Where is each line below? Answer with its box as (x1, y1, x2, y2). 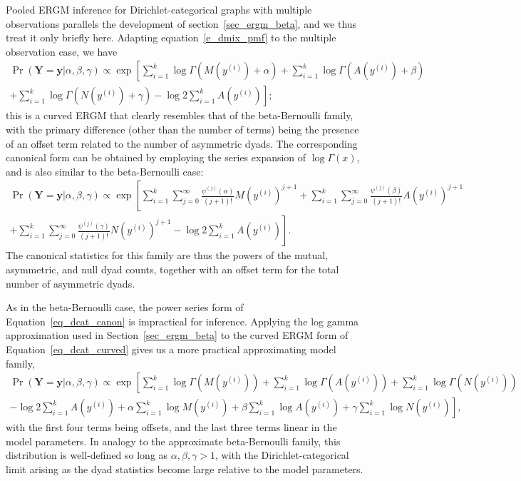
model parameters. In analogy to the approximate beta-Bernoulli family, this (6, 433, 341, 448)
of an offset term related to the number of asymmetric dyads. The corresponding (6, 136, 358, 151)
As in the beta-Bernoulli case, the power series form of (6, 300, 244, 315)
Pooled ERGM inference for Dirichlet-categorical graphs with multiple (6, 2, 312, 16)
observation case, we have (6, 44, 118, 59)
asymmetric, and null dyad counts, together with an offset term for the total (6, 262, 339, 277)
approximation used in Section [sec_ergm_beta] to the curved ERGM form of (6, 328, 349, 343)
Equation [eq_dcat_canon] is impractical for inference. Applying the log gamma (6, 313, 359, 328)
